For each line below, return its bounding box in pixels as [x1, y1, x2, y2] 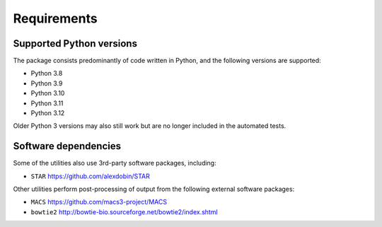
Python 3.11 [30, 99, 64, 107]
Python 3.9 [30, 78, 63, 88]
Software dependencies [13, 140, 122, 152]
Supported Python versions [13, 37, 138, 50]
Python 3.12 [30, 109, 65, 117]
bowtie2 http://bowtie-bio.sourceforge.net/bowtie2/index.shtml [30, 207, 219, 216]
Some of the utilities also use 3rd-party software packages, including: [13, 159, 216, 168]
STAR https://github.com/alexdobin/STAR [30, 172, 150, 180]
